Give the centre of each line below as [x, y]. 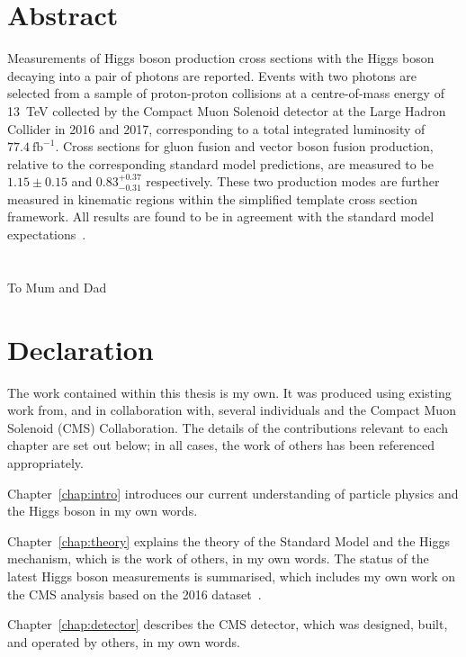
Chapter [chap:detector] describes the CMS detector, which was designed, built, [228, 624]
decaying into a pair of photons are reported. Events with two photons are [212, 75]
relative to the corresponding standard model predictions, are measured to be [220, 163]
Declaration [81, 349]
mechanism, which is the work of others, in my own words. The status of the [218, 558]
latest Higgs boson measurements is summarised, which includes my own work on [232, 576]
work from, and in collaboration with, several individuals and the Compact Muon [232, 410]
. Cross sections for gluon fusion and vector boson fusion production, [244, 146]
